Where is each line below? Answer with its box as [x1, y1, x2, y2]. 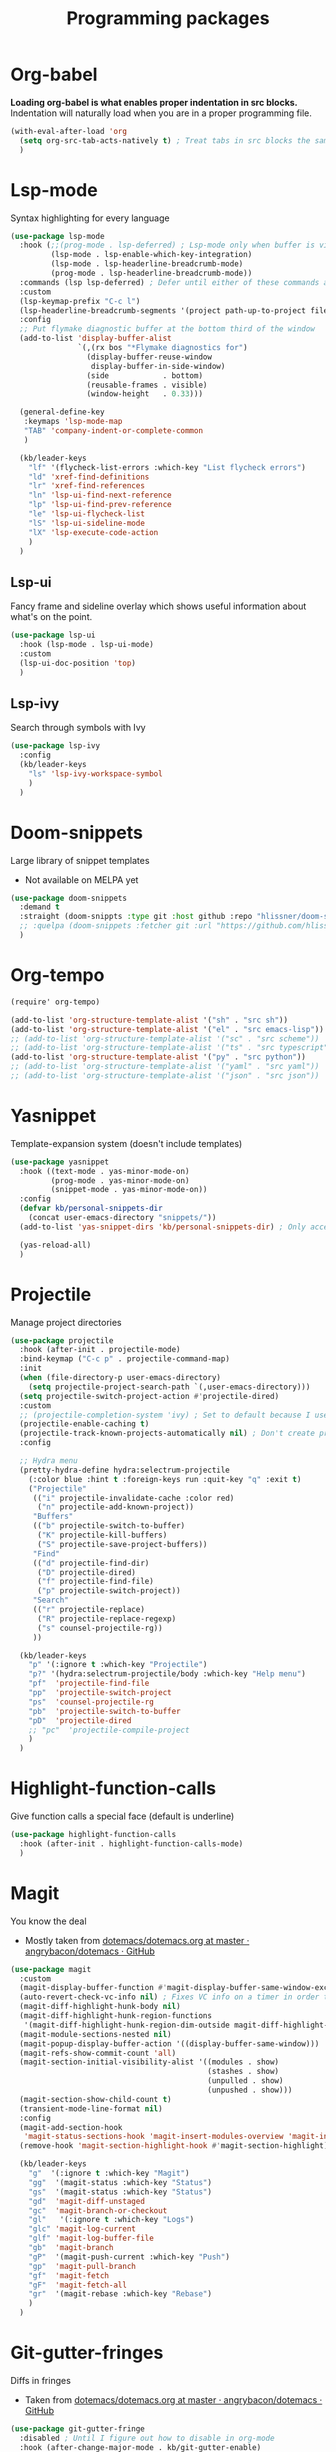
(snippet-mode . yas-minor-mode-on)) [50, 1185, 208, 1195]
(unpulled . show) [206, 2076, 284, 2086]
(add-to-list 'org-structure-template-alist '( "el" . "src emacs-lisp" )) [10, 1024, 325, 1034]
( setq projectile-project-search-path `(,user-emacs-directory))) [28, 1382, 311, 1392]
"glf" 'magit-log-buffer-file [28, 2233, 155, 2244]
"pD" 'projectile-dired [28, 1715, 132, 1726]
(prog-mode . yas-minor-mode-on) [50, 1175, 190, 1186]
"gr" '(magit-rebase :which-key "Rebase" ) [28, 2289, 213, 2299]
